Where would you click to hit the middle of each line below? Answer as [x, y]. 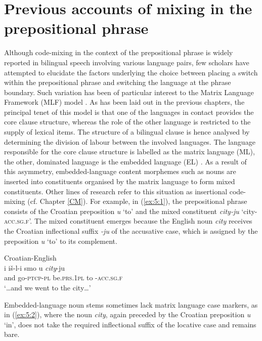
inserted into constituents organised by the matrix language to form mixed [120, 181]
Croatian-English [30, 258]
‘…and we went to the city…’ [48, 287]
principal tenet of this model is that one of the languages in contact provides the [129, 112]
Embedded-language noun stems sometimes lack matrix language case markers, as [131, 304]
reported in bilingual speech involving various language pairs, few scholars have [127, 62]
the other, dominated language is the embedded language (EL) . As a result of [125, 161]
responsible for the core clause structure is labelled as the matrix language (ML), [129, 152]
